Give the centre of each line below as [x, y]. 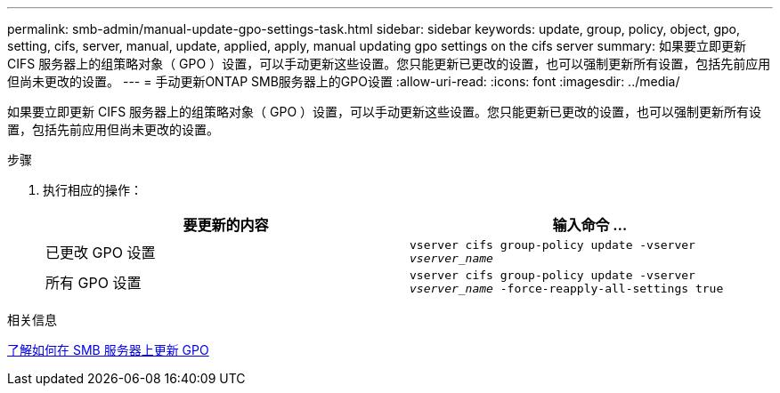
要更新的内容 [226, 225]
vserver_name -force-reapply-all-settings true [567, 289]
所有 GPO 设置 [93, 283]
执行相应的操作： [93, 190]
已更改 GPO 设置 [101, 253]
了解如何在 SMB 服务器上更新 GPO [108, 350]
